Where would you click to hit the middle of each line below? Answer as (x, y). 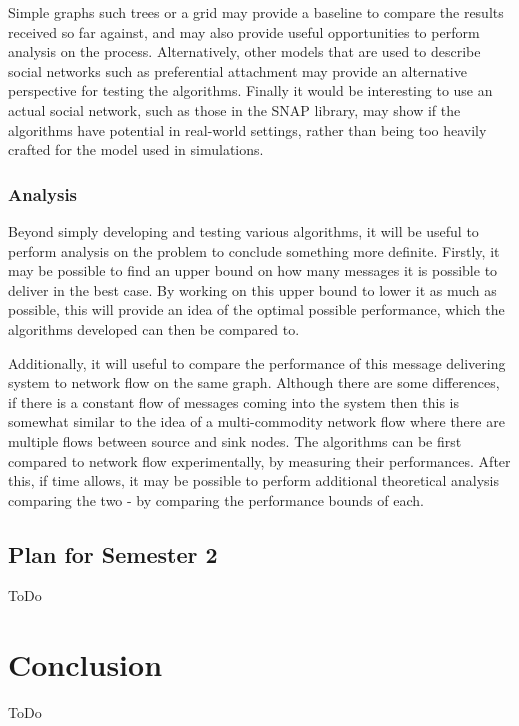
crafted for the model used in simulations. (136, 149)
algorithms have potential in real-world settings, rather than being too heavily (247, 129)
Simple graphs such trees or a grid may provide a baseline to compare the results (256, 12)
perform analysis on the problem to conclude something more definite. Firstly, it (254, 250)
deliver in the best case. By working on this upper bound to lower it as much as (252, 289)
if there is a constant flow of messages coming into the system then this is (233, 401)
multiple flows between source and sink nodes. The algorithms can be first (235, 440)
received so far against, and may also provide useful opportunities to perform (244, 31)
